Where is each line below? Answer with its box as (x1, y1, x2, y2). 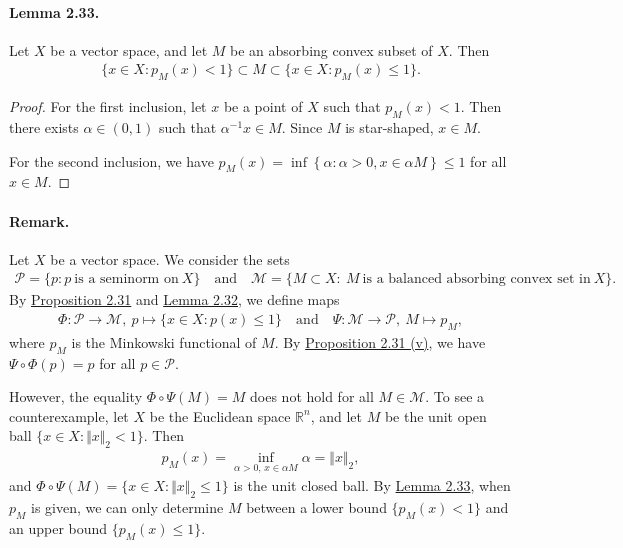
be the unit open (384, 405, 487, 426)
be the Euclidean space (149, 405, 291, 426)
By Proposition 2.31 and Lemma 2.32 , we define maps (9, 289, 340, 310)
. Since (281, 117, 323, 138)
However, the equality (9, 386, 143, 407)
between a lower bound (246, 497, 387, 518)
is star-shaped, (345, 117, 434, 138)
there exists (9, 117, 79, 138)
